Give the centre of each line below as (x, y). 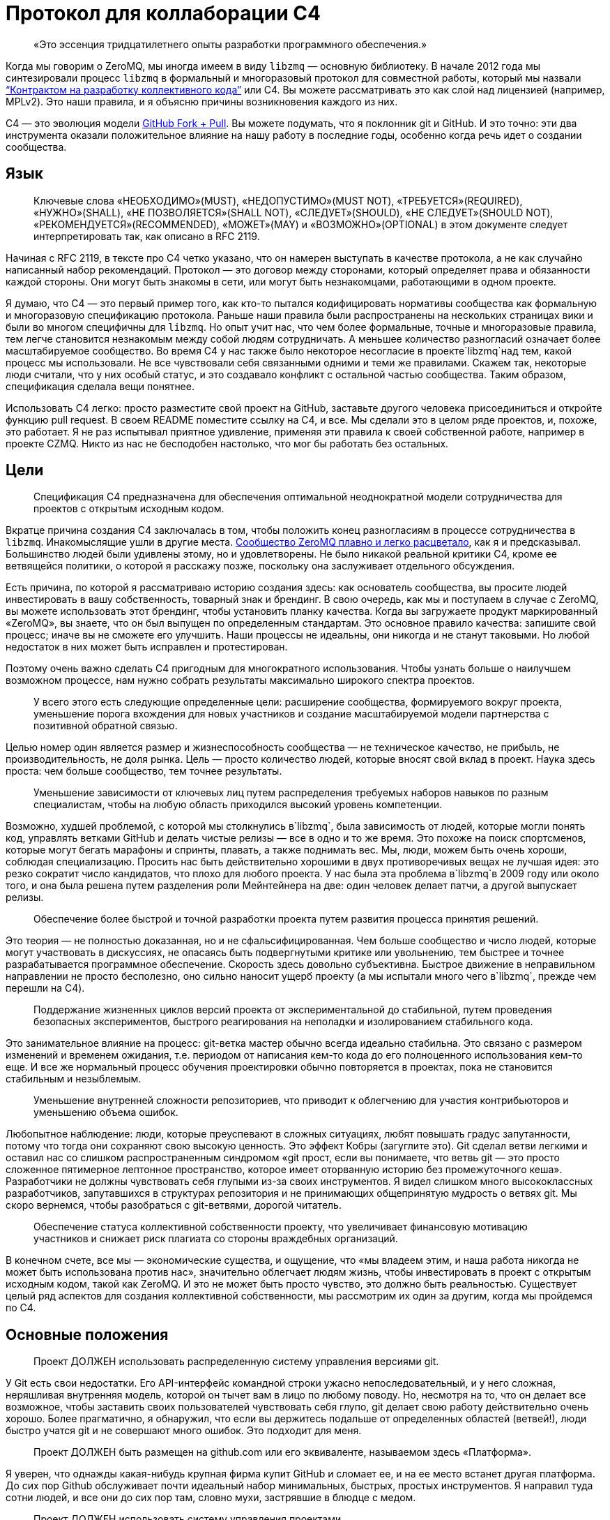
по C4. (21, 1308)
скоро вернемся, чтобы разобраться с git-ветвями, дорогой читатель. (174, 1205)
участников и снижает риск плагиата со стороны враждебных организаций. (216, 1239)
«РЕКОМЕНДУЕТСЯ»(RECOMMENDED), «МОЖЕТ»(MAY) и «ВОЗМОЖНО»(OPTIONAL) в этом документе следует (301, 224)
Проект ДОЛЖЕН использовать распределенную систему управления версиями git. (236, 1362)
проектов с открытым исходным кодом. (129, 509)
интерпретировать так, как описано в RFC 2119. (147, 236)
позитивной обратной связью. (106, 726)
